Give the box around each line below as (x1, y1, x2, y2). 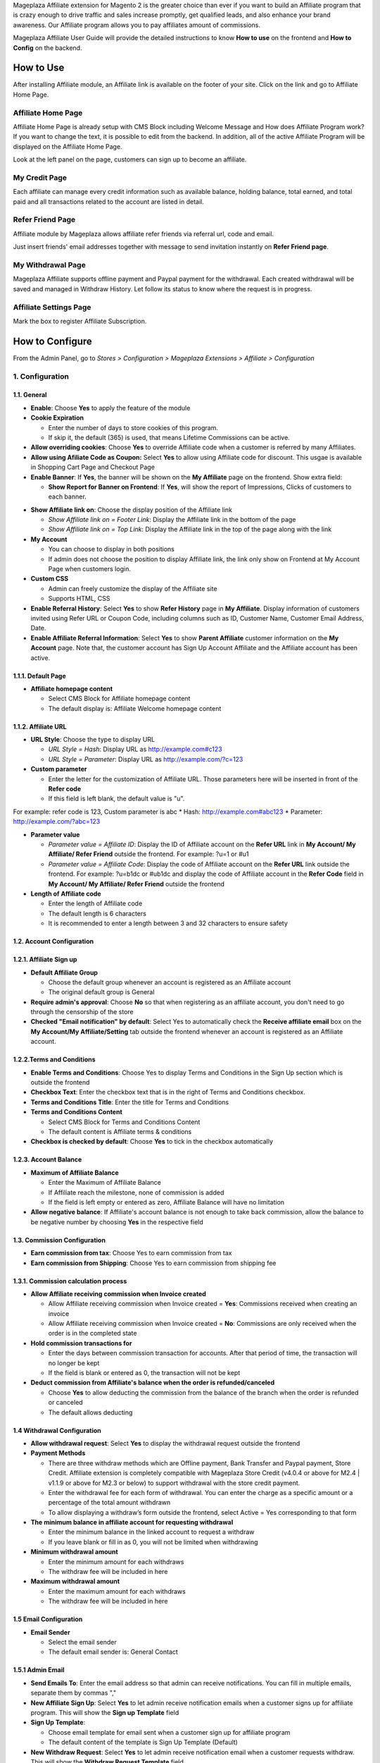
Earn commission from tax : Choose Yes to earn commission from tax (30, 1249, 232, 1257)
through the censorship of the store (30, 1008, 134, 1016)
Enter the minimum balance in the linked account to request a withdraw (48, 1527, 255, 1537)
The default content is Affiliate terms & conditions (48, 1127, 192, 1135)
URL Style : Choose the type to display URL (30, 736, 155, 744)
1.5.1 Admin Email (13, 1666, 65, 1674)
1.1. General (13, 391, 47, 399)
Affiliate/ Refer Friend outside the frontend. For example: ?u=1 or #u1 (48, 850, 249, 858)
